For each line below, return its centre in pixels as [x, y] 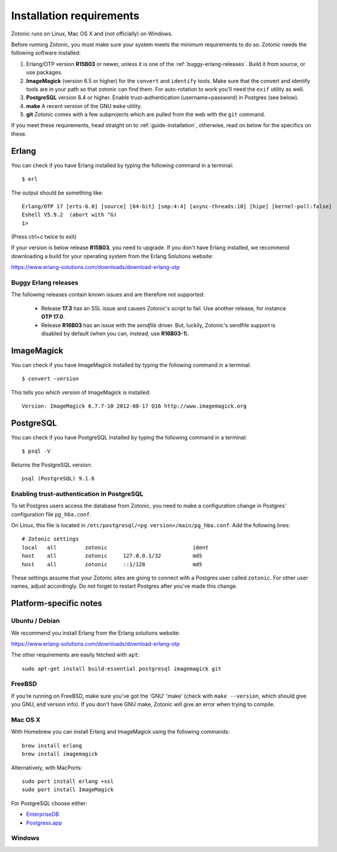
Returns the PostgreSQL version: [52, 465]
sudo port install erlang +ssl [68, 781]
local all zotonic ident [115, 547]
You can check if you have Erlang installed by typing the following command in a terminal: [122, 165]
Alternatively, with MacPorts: [47, 767]
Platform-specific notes [56, 603]
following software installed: [46, 53]
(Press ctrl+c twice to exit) [44, 237]
